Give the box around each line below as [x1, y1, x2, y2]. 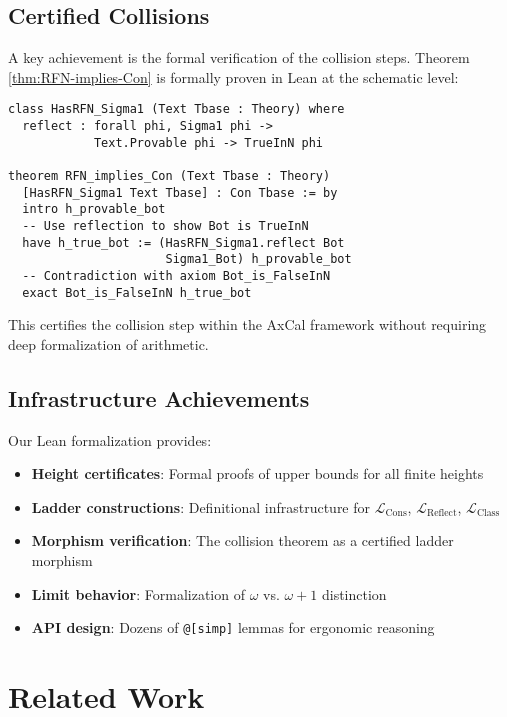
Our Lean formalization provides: [8, 429, 212, 450]
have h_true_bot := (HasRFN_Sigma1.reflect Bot [22, 235, 345, 250]
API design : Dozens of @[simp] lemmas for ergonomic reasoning [31, 617, 435, 638]
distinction [321, 583, 387, 604]
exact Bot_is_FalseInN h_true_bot [22, 285, 252, 300]
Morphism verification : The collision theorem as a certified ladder [31, 530, 454, 551]
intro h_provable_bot [22, 202, 166, 217]
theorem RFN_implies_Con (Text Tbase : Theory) [8, 169, 331, 184]
